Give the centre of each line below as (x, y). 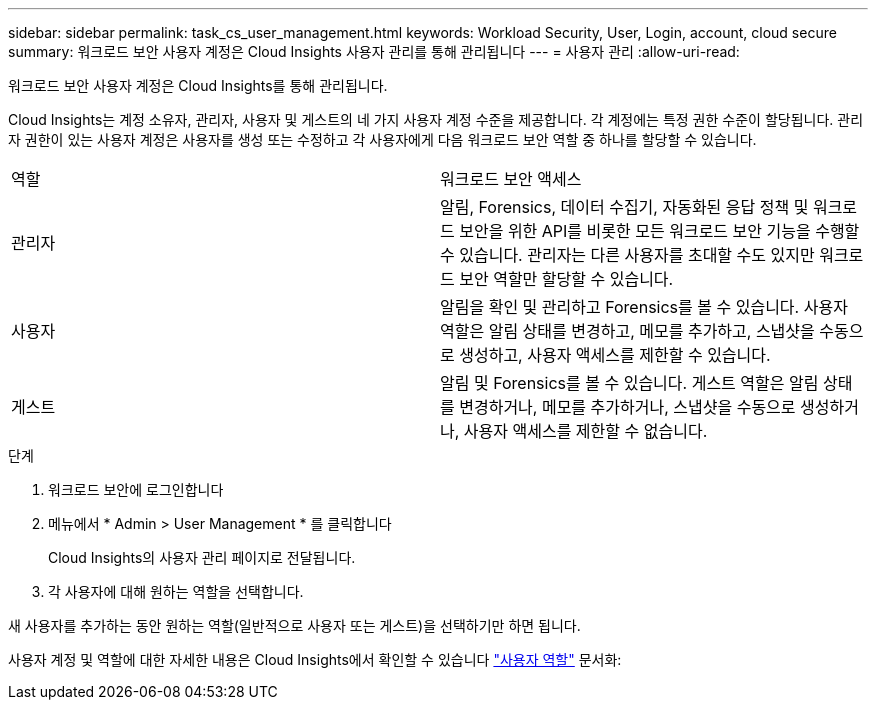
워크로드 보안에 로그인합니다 (136, 489)
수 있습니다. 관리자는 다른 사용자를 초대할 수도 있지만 (627, 255)
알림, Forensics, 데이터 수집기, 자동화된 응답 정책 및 (624, 207)
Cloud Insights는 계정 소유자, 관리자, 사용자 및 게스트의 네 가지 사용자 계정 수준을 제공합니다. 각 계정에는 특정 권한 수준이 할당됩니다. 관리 (436, 119)
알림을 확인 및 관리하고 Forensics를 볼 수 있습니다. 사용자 (644, 307)
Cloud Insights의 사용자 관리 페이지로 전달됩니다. (202, 557)
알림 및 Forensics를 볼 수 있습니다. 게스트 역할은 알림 (629, 383)
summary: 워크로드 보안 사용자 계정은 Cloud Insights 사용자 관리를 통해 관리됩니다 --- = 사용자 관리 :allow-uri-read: (374, 51)
